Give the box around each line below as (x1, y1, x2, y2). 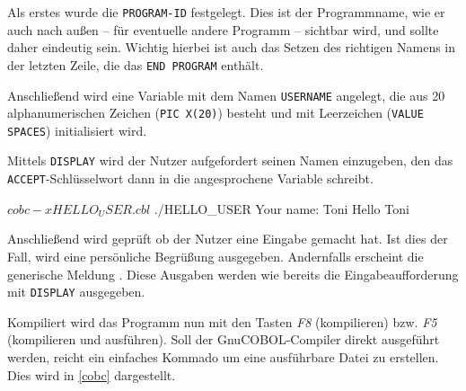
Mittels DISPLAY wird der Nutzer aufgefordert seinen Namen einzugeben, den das (7, 151, 453, 170)
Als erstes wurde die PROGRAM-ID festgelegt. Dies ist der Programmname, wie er (7, 3, 445, 21)
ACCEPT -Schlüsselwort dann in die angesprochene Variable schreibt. (7, 169, 374, 188)
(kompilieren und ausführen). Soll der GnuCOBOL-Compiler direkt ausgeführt (7, 330, 440, 349)
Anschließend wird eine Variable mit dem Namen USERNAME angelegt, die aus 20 (7, 85, 445, 104)
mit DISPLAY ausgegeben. (7, 282, 145, 301)
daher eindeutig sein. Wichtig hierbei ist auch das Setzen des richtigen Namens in (7, 38, 456, 57)
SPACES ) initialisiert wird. (7, 120, 147, 139)
